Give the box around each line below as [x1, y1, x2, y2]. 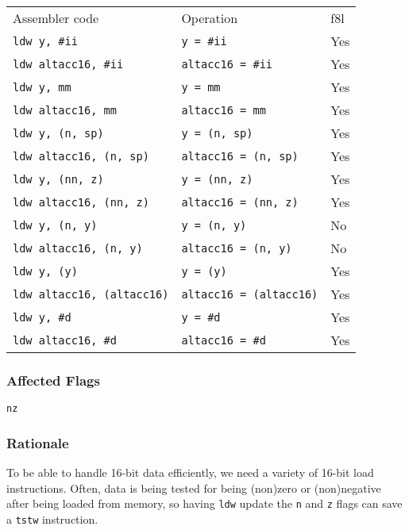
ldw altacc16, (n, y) [13, 241, 143, 255]
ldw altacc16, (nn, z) [13, 195, 149, 209]
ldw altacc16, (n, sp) [13, 149, 149, 163]
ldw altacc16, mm [13, 103, 117, 117]
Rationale [6, 432, 69, 452]
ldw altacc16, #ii [13, 57, 124, 71]
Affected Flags [6, 370, 100, 390]
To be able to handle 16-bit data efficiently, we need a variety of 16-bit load [6, 464, 374, 481]
